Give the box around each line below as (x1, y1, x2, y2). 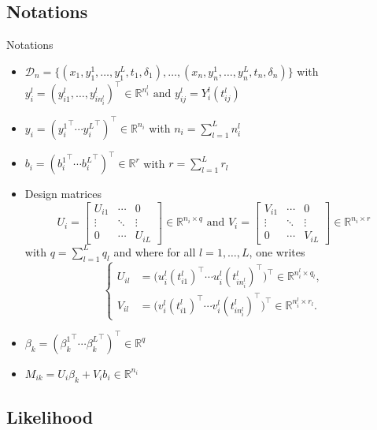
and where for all (113, 243, 196, 260)
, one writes (249, 243, 305, 260)
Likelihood (6, 404, 94, 428)
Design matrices (24, 185, 102, 202)
